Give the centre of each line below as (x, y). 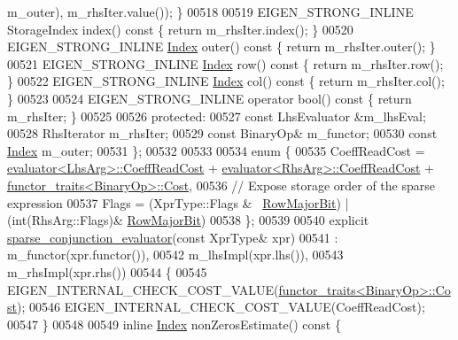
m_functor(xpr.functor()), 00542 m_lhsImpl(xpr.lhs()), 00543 (175, 255)
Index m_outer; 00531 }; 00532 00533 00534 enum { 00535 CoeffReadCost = (216, 150)
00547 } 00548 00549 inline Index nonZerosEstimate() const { (174, 324)
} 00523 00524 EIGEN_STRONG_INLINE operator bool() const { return (210, 98)
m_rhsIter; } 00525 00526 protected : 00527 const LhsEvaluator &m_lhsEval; (217, 116)
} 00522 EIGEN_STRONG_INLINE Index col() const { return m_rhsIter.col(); (226, 81)
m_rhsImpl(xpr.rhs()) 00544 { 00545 (107, 271)
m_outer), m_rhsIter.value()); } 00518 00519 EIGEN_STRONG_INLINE (210, 12)
